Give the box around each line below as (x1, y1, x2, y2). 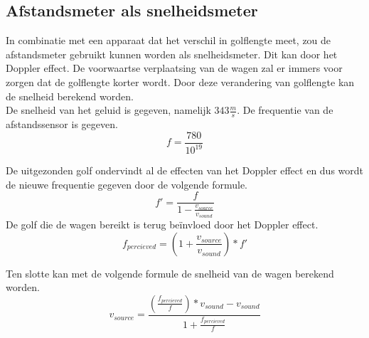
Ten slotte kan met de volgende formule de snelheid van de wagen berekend (6, 265, 334, 280)
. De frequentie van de (237, 102, 333, 117)
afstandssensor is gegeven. (6, 117, 118, 131)
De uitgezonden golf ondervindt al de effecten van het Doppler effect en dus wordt (6, 163, 364, 177)
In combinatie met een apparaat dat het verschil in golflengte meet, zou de (6, 33, 331, 48)
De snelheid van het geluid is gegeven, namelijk (6, 102, 211, 117)
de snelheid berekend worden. (6, 88, 134, 103)
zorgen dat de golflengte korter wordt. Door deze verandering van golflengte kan (6, 74, 355, 89)
